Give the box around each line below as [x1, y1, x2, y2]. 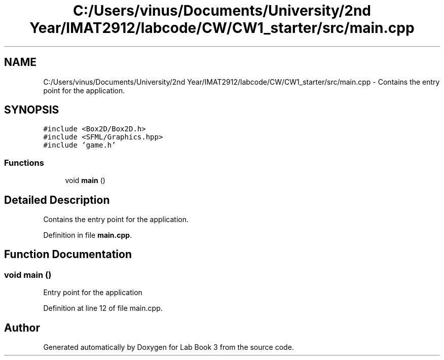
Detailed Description [4, 193, 110, 206]
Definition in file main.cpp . [43, 231, 132, 240]
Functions [4, 157, 44, 168]
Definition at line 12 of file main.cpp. [43, 304, 163, 313]
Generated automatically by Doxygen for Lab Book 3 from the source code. [43, 343, 294, 352]
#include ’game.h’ [43, 141, 116, 150]
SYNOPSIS [4, 103, 59, 117]
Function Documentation [4, 248, 132, 261]
